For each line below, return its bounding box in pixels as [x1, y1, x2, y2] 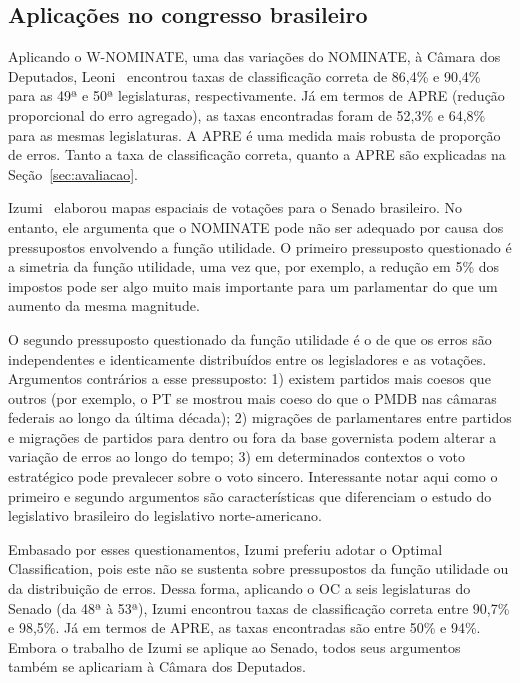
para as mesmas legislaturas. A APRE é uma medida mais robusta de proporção [8, 124, 501, 145]
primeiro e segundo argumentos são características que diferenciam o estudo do [8, 485, 492, 506]
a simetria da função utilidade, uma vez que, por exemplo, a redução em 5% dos [8, 256, 500, 277]
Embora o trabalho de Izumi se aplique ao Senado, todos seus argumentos [8, 636, 461, 657]
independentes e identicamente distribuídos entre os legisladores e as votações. [8, 348, 487, 369]
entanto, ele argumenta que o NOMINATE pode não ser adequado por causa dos [8, 216, 504, 237]
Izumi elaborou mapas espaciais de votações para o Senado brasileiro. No [8, 197, 462, 218]
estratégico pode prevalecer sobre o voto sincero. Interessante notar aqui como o [8, 466, 498, 487]
